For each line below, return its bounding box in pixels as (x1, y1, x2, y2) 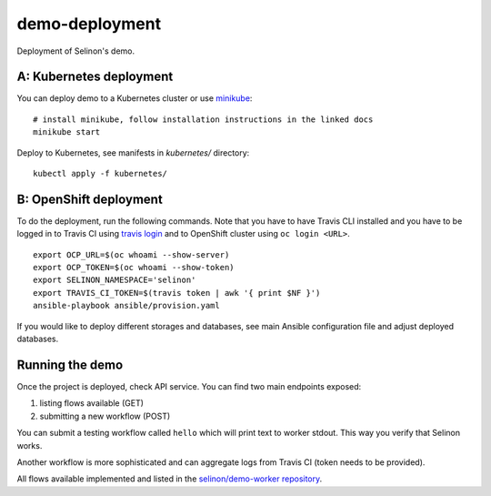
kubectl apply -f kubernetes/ (33, 168, 168, 179)
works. (16, 440, 43, 450)
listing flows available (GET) (39, 398, 145, 409)
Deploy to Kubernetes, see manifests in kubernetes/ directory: (16, 147, 250, 158)
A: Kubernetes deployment (16, 69, 174, 85)
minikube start (33, 127, 101, 137)
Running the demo (16, 357, 124, 372)
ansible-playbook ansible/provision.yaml (33, 300, 220, 311)
